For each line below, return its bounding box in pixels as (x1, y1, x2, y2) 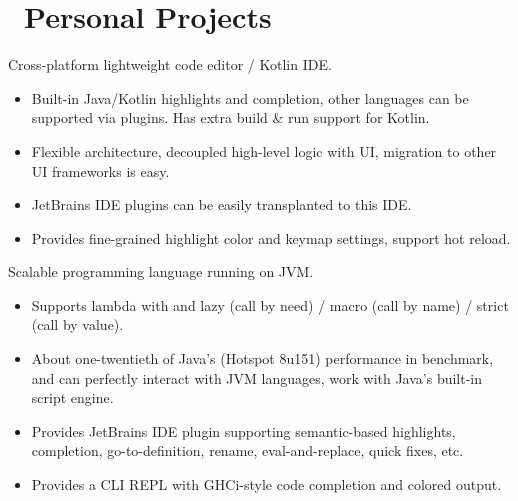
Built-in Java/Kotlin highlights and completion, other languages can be (31, 87, 469, 108)
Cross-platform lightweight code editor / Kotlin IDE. (8, 54, 332, 75)
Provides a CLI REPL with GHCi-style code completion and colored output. (31, 474, 502, 495)
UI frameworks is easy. (31, 160, 170, 181)
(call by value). (31, 314, 124, 335)
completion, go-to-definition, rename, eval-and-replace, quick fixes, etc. (31, 440, 464, 461)
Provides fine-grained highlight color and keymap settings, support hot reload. (31, 227, 511, 248)
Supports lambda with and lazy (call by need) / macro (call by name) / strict (31, 294, 509, 315)
